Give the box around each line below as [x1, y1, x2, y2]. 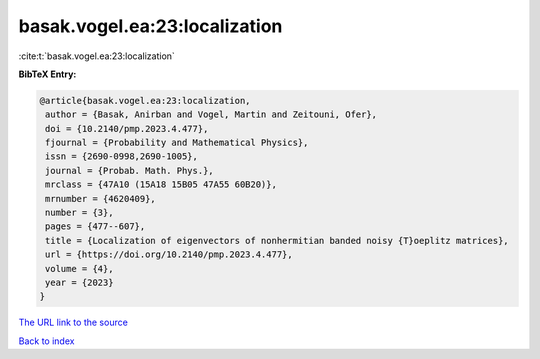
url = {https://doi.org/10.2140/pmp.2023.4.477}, [45, 249, 294, 260]
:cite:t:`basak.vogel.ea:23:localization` [18, 50, 175, 62]
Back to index [18, 335, 75, 347]
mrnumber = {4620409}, [45, 193, 157, 204]
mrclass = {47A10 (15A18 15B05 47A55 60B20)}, [45, 179, 277, 190]
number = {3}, [45, 207, 114, 219]
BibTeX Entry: [18, 68, 77, 80]
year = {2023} [45, 277, 114, 288]
